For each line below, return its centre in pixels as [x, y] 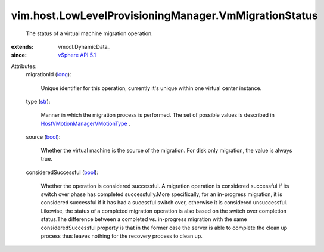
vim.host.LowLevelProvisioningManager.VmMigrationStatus [164, 15]
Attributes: [24, 66]
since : [19, 55]
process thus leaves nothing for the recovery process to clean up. [121, 236]
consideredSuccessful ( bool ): [62, 172]
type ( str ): [38, 101]
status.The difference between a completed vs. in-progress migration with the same [144, 219]
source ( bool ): [43, 137]
